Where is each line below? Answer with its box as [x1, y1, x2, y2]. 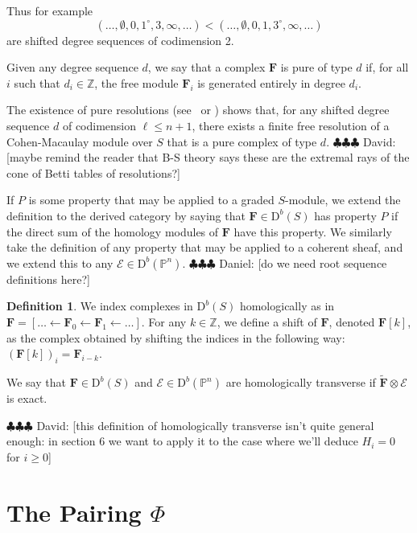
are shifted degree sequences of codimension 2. [6, 31, 234, 48]
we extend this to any [6, 254, 114, 271]
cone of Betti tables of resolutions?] [6, 164, 180, 181]
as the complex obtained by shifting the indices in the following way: [6, 329, 345, 346]
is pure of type [280, 59, 353, 76]
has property [314, 207, 377, 223]
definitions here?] [6, 270, 90, 287]
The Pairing [6, 495, 142, 528]
